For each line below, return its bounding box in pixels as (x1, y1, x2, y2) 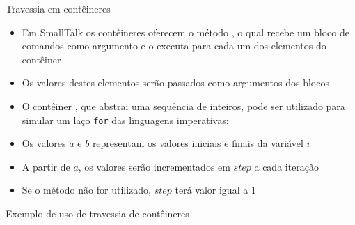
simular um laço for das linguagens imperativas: (22, 112, 229, 127)
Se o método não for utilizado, (22, 183, 151, 197)
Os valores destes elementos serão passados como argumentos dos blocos (22, 75, 329, 90)
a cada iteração (254, 159, 319, 173)
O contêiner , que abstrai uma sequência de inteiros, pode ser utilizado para (22, 98, 345, 113)
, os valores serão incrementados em (78, 159, 230, 173)
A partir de (22, 159, 70, 173)
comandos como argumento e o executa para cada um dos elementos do (22, 38, 326, 53)
